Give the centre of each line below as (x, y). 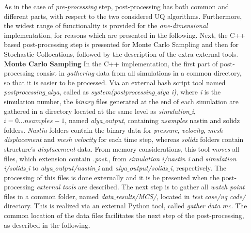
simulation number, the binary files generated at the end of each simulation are (121, 101)
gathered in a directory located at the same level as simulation (97, 111)
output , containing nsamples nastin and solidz (173, 120)
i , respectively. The (198, 168)
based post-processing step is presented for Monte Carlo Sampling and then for (121, 44)
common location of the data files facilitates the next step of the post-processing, (124, 215)
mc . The (235, 206)
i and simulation (212, 158)
